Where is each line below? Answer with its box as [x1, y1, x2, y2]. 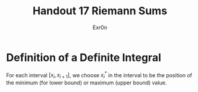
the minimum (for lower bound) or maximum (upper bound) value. [6, 79, 167, 87]
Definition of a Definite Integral [6, 50, 162, 64]
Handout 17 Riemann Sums [32, 4, 168, 18]
